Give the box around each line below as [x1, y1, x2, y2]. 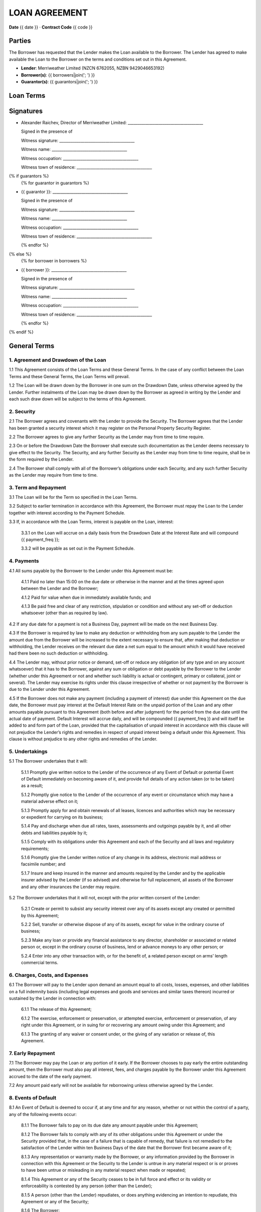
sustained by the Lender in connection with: [9, 995, 97, 1001]
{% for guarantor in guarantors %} [21, 180, 89, 186]
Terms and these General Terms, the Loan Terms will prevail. [9, 373, 130, 379]
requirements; [21, 845, 49, 851]
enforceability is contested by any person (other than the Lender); [21, 1183, 152, 1189]
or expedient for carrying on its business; [21, 814, 103, 820]
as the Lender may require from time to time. [9, 472, 98, 478]
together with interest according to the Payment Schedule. [9, 510, 126, 516]
